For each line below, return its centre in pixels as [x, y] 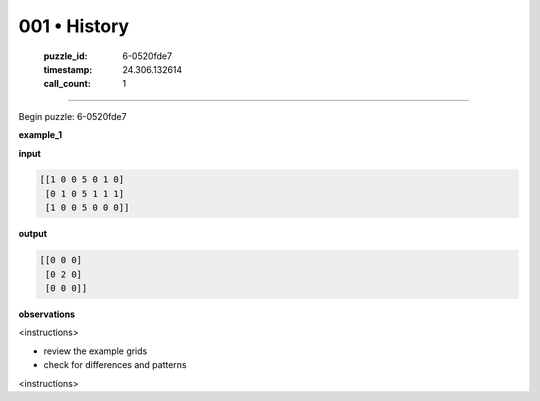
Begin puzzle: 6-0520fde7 [72, 116]
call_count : [67, 84]
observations [46, 314]
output [33, 234]
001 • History [74, 26]
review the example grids [95, 351]
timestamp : [68, 69]
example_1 [40, 135]
